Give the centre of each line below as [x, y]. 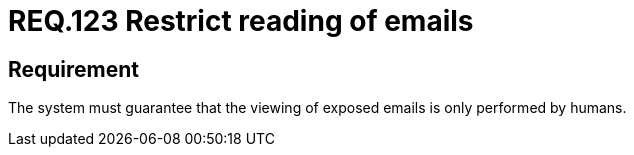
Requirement [74, 69]
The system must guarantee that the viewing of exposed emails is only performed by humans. [317, 108]
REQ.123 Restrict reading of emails [241, 21]
